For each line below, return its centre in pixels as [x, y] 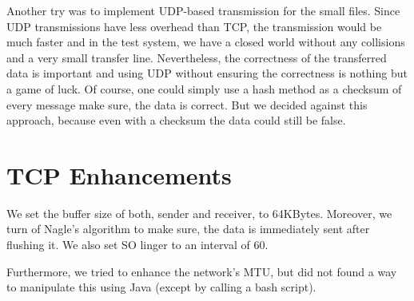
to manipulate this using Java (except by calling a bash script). [161, 287]
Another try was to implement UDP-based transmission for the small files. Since [203, 10]
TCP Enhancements [119, 174]
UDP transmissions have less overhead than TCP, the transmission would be [194, 26]
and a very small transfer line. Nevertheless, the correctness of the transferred [197, 57]
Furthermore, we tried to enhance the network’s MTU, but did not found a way [202, 271]
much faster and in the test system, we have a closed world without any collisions [206, 42]
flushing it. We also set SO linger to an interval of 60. [137, 245]
